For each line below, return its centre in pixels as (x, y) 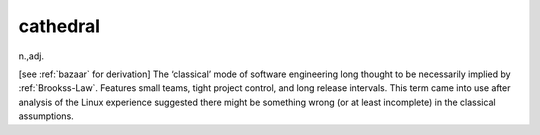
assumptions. (46, 116)
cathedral (59, 26)
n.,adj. (31, 56)
